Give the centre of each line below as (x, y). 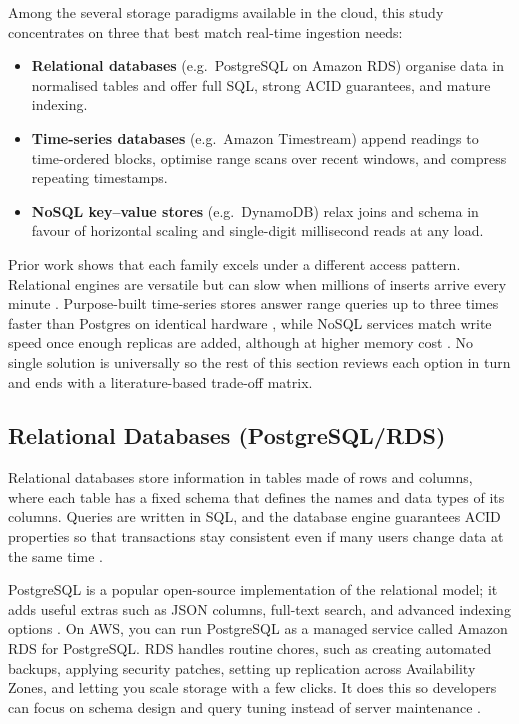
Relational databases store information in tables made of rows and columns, (240, 477)
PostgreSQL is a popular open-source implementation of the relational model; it (253, 589)
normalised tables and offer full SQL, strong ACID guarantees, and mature (261, 84)
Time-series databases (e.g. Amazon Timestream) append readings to (255, 137)
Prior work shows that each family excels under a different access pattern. (234, 263)
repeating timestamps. (99, 177)
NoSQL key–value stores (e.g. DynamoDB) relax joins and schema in (255, 210)
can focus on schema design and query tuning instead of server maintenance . (245, 706)
